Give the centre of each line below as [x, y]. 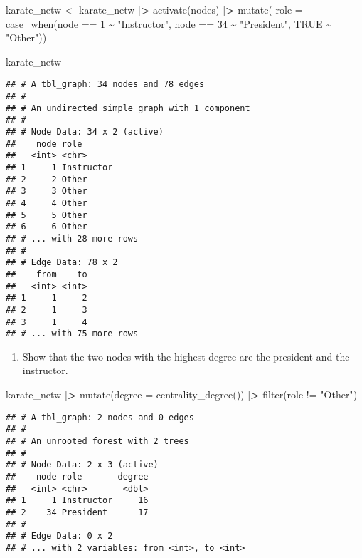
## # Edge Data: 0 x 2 [59, 536]
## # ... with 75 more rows [72, 334]
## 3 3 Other [47, 191]
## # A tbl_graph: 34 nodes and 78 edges [105, 84]
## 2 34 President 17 [77, 512]
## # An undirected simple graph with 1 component [128, 108]
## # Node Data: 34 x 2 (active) [85, 132]
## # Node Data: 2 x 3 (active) [82, 465]
